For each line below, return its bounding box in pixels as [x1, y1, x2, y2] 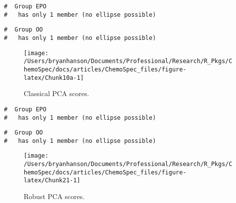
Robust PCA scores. [24, 191, 85, 202]
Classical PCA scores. [24, 88, 89, 99]
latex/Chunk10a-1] [24, 74, 84, 81]
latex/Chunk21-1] [24, 177, 80, 184]
